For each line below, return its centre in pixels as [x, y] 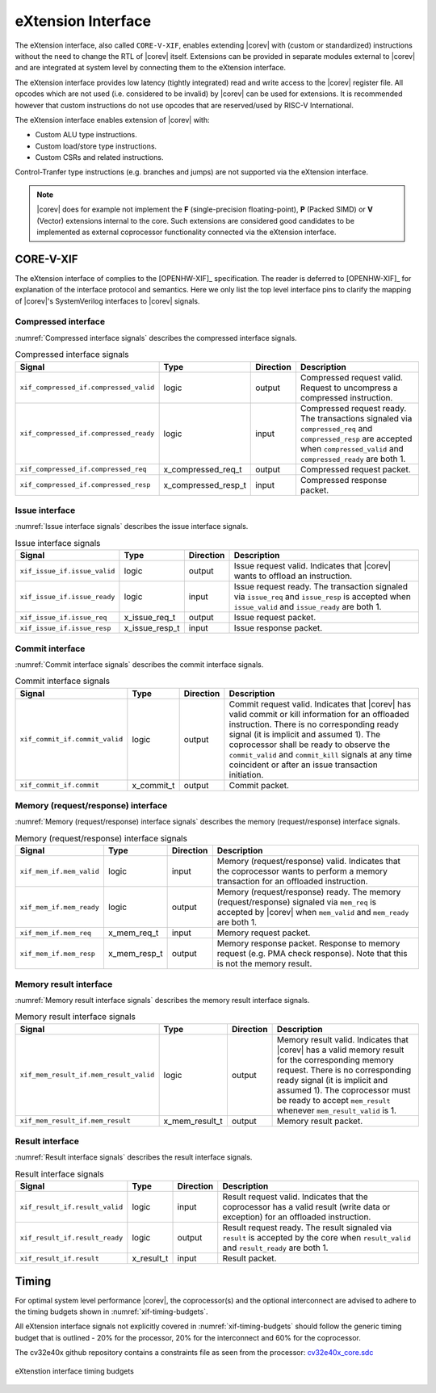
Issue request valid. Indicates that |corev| [312, 566]
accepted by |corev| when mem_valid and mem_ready [313, 913]
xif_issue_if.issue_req [63, 617]
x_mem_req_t [133, 933]
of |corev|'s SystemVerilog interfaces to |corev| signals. [107, 301]
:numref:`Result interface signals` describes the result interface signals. [134, 1157]
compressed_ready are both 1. [353, 459]
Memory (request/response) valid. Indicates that [309, 862]
